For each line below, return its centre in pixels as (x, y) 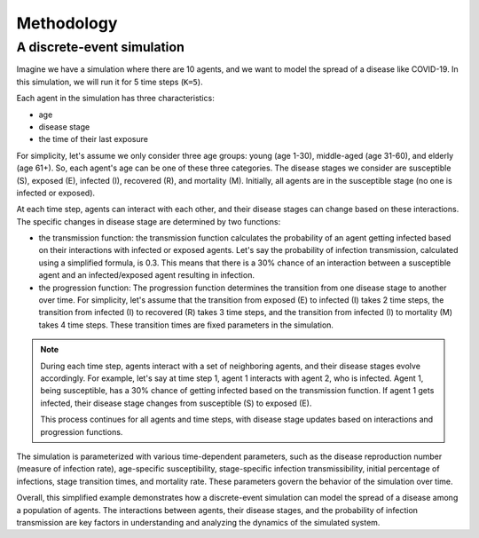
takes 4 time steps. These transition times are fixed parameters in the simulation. (186, 325)
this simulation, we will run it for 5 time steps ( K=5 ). (110, 82)
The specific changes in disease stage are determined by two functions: (149, 221)
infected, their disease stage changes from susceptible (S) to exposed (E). (176, 403)
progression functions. (82, 431)
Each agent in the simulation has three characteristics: (115, 99)
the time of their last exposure (93, 139)
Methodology (67, 23)
